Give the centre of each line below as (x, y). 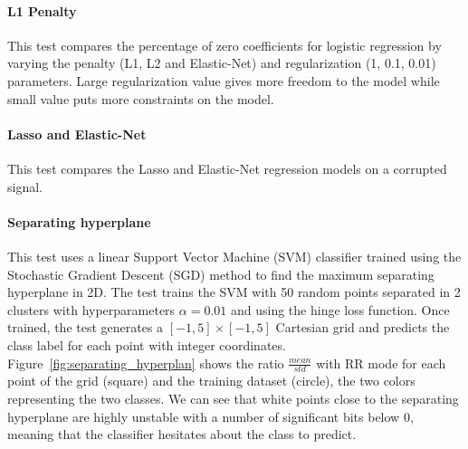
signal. (25, 186)
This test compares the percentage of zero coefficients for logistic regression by (224, 45)
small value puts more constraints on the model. (141, 98)
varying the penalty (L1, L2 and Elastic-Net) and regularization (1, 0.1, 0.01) (222, 63)
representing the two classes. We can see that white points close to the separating (233, 398)
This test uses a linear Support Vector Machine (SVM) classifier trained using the (234, 256)
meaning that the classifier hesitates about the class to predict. (182, 434)
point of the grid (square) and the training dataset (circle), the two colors (211, 381)
